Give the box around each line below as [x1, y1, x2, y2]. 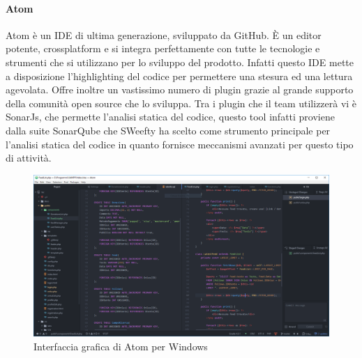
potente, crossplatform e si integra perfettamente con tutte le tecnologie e [6, 41, 320, 56]
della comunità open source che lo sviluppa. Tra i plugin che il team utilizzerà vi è [6, 95, 357, 110]
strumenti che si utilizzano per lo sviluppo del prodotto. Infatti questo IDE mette [6, 54, 354, 69]
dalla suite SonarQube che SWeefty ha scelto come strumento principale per [6, 123, 331, 137]
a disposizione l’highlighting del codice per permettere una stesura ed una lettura [6, 68, 353, 83]
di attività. [6, 150, 52, 165]
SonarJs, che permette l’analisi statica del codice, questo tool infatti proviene [6, 109, 335, 124]
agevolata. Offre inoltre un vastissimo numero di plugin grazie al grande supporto [6, 82, 354, 97]
